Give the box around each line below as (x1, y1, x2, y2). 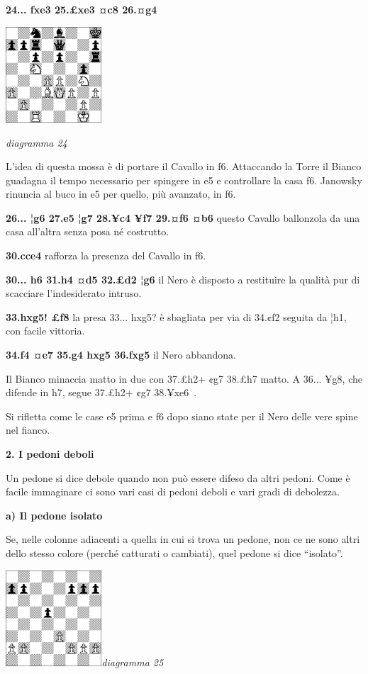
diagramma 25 (101, 654, 164, 669)
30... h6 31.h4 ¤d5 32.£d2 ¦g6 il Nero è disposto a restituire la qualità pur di (6, 271, 360, 286)
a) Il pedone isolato (6, 507, 103, 522)
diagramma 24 (6, 135, 67, 150)
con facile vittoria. (6, 323, 85, 338)
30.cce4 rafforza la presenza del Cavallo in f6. (6, 248, 206, 263)
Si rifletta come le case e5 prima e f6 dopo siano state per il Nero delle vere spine (6, 408, 358, 423)
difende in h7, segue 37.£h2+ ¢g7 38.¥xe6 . (6, 385, 197, 400)
